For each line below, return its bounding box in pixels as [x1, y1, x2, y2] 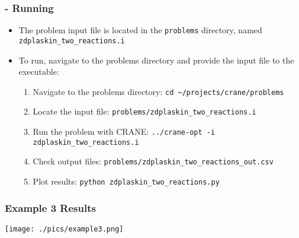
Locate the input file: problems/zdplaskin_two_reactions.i [33, 105, 256, 118]
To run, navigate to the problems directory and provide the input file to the [18, 53, 294, 66]
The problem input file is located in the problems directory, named [18, 24, 262, 36]
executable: [18, 65, 59, 78]
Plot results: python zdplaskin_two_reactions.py [33, 175, 220, 187]
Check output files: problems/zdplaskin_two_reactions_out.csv [33, 155, 274, 167]
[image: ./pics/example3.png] [5, 224, 124, 233]
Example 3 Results [5, 200, 96, 215]
